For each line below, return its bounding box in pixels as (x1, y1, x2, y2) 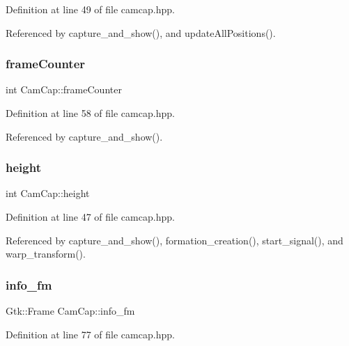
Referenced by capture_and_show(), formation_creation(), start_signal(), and (6, 233, 343, 247)
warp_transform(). (6, 246, 86, 261)
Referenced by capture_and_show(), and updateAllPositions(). (6, 25, 276, 40)
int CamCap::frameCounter (6, 82, 122, 97)
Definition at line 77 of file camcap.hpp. (6, 327, 175, 341)
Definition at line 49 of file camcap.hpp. (6, 2, 175, 16)
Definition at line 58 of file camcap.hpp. (6, 106, 175, 120)
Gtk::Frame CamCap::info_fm (6, 304, 135, 317)
